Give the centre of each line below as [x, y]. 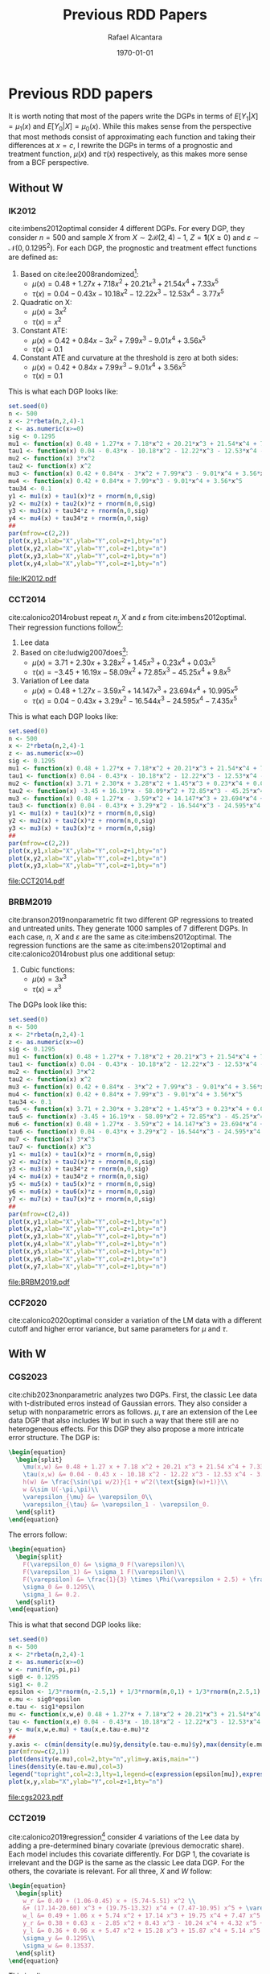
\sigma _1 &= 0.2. [52, 1594]
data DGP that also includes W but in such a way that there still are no [124, 1420]
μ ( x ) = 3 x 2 [49, 312]
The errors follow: [38, 1534]
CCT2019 [27, 1818]
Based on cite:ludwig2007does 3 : [74, 652]
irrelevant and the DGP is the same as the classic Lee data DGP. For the [127, 1862]
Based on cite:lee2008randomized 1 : [79, 273]
